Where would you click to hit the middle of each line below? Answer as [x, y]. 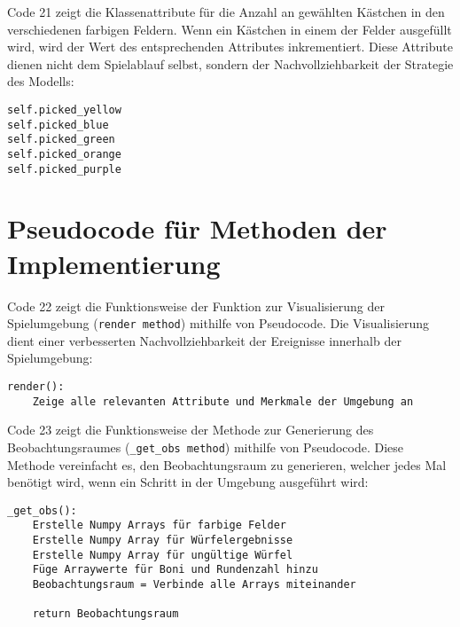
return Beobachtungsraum [105, 614]
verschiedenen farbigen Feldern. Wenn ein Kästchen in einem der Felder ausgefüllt [230, 29]
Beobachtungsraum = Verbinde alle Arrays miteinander [194, 585]
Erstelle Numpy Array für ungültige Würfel [163, 555]
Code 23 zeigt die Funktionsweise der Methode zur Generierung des [191, 430]
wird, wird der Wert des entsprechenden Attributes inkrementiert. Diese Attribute [230, 47]
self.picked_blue [58, 125]
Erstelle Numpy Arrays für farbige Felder [159, 525]
